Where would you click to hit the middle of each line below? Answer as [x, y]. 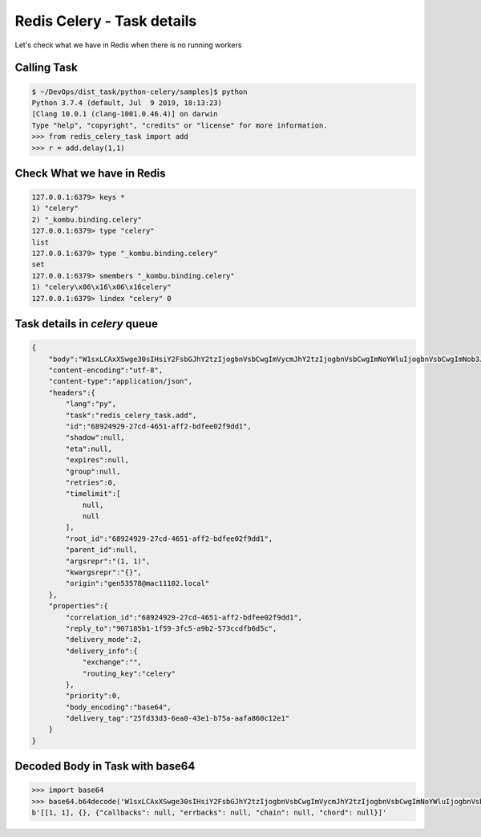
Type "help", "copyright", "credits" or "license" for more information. [180, 125]
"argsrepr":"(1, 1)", [108, 561]
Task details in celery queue [86, 324]
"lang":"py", [91, 404]
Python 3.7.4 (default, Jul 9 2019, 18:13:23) [127, 103]
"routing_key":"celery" [129, 673]
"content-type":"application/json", [120, 382]
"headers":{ [72, 392]
